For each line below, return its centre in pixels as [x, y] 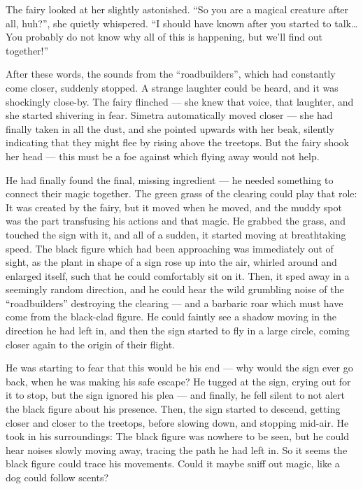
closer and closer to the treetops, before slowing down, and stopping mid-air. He [177, 422]
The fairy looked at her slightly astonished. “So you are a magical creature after [177, 9]
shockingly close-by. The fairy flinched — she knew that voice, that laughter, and [180, 101]
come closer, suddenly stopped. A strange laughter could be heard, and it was [172, 87]
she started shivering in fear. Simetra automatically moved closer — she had [169, 115]
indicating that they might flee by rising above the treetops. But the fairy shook [177, 142]
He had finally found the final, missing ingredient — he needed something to [170, 179]
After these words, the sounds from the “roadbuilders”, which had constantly [171, 74]
